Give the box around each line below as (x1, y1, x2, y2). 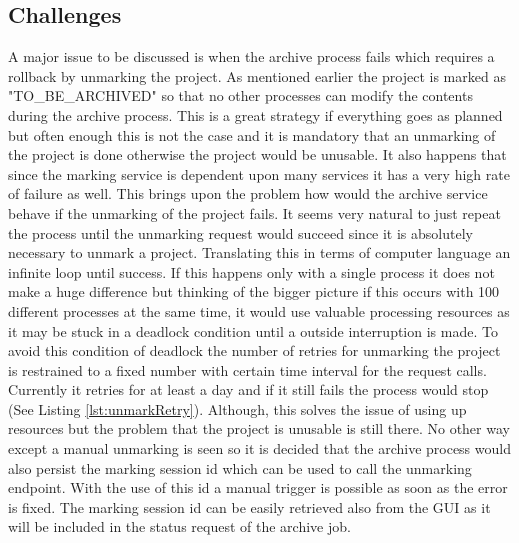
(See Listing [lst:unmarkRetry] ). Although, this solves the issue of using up (8, 398, 467, 419)
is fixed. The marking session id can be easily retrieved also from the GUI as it (8, 496, 491, 517)
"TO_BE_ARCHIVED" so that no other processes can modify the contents (8, 85, 473, 106)
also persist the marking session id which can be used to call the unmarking (8, 457, 472, 478)
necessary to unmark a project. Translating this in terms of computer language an (8, 242, 511, 263)
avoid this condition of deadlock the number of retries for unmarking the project (8, 340, 501, 361)
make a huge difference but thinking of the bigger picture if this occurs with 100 (8, 281, 500, 302)
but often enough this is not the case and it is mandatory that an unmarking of (8, 124, 496, 145)
